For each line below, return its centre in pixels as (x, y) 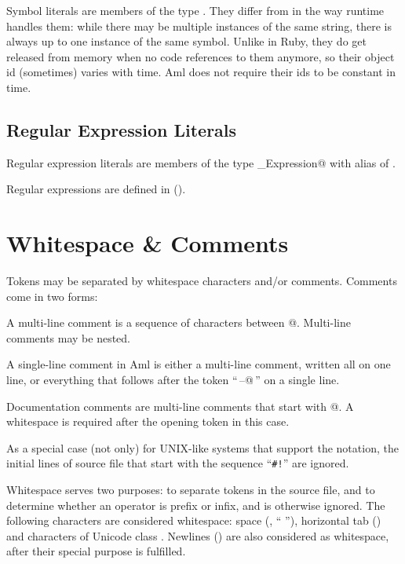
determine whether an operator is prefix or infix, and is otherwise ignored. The (196, 505)
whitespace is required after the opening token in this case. (148, 421)
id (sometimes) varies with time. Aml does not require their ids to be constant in (201, 72)
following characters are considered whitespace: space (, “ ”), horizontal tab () (194, 520)
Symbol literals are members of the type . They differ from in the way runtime (195, 10)
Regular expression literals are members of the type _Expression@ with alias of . (201, 162)
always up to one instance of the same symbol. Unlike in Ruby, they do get (186, 41)
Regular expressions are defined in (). (96, 189)
